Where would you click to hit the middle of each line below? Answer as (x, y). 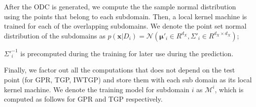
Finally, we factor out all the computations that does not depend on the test (120, 70)
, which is (229, 89)
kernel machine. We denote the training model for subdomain (97, 89)
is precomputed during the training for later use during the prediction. (127, 53)
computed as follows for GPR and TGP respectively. (83, 99)
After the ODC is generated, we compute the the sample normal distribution (120, 6)
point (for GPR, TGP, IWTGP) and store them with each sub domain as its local (128, 79)
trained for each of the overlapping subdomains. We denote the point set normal (125, 26)
